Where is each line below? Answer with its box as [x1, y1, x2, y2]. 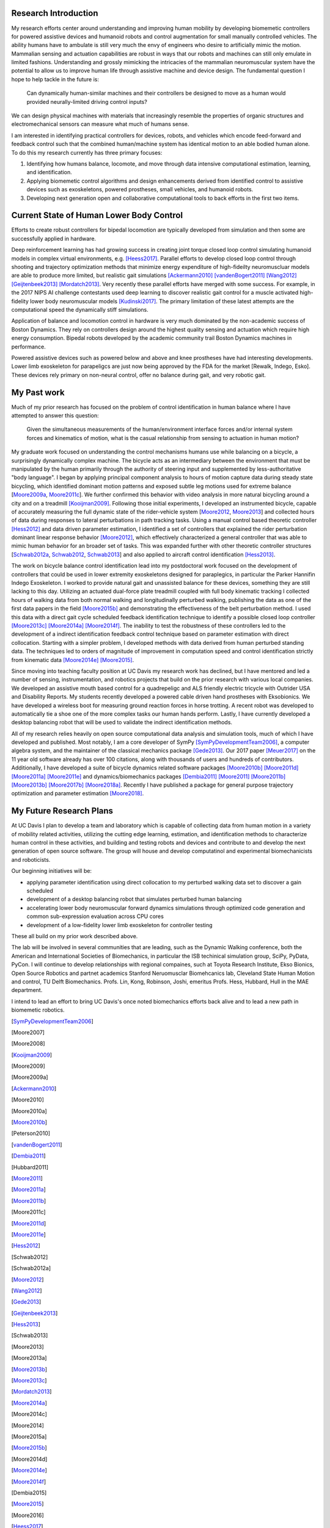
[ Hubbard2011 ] [11, 1163, 49, 1170]
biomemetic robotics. [11, 1006, 65, 1014]
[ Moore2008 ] [11, 1040, 45, 1048]
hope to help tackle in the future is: [11, 75, 99, 83]
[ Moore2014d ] [11, 1455, 48, 1463]
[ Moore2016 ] [11, 1511, 44, 1519]
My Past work [11, 387, 65, 397]
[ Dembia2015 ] [11, 1489, 47, 1496]
